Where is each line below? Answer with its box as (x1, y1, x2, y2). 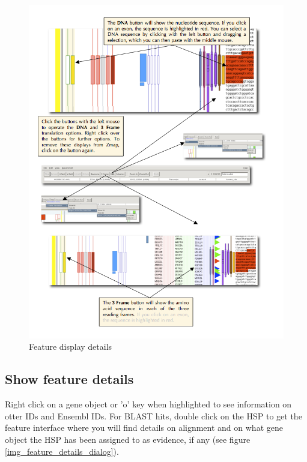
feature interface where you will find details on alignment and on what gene (5, 421, 283, 434)
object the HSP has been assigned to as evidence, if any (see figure (5, 433, 251, 446)
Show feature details (5, 370, 134, 388)
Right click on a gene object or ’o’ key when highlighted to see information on (5, 398, 292, 410)
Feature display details (29, 340, 112, 353)
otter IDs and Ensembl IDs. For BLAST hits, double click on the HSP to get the (5, 409, 302, 422)
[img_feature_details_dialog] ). (5, 445, 119, 457)
